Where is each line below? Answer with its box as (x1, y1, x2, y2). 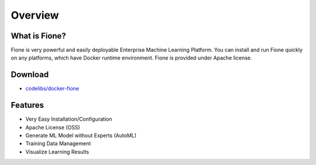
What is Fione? (11, 31, 67, 41)
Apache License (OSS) (25, 124, 80, 131)
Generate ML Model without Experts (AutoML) (25, 132, 137, 139)
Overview (11, 9, 59, 22)
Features (11, 100, 44, 110)
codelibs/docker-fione (25, 85, 79, 92)
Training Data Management (25, 140, 91, 147)
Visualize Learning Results (25, 148, 90, 155)
